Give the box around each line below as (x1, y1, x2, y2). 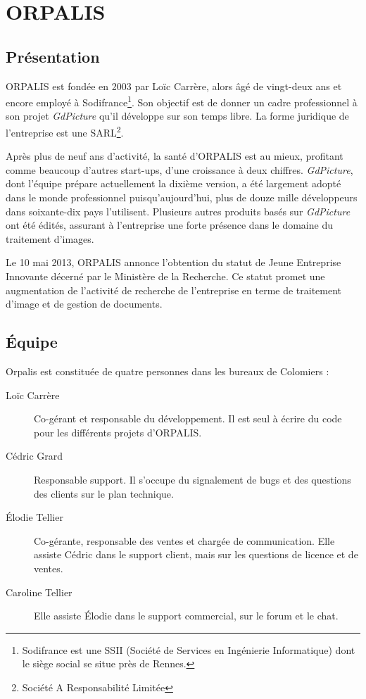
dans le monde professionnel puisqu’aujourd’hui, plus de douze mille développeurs (6, 190, 358, 205)
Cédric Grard (6, 448, 63, 463)
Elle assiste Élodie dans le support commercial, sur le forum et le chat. (34, 608, 339, 623)
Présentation (6, 45, 100, 67)
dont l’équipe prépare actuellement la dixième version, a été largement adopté (6, 176, 341, 191)
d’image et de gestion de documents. (6, 296, 163, 311)
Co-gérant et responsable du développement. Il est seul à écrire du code (34, 411, 342, 426)
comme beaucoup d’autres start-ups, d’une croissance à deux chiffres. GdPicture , (6, 162, 353, 177)
